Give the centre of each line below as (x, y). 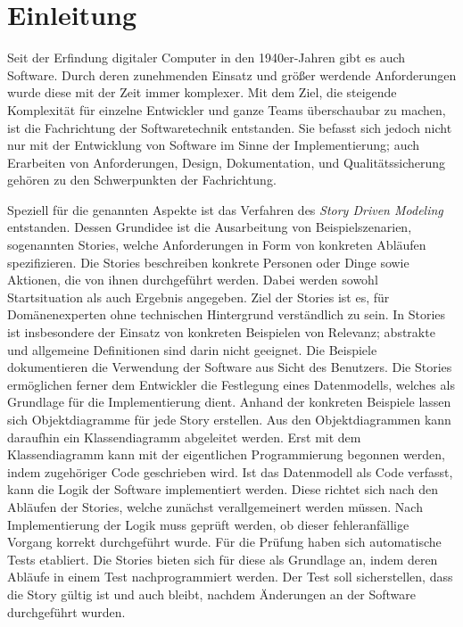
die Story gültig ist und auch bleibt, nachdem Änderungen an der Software (212, 594)
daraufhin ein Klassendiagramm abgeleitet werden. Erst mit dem (184, 437)
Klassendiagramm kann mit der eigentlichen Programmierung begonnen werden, (226, 454)
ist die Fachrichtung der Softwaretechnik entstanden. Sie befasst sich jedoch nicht (230, 127)
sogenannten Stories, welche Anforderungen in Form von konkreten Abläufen (217, 245)
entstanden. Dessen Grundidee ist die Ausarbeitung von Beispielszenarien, (210, 227)
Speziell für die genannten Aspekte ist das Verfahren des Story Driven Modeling (225, 209)
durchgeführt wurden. (66, 611)
